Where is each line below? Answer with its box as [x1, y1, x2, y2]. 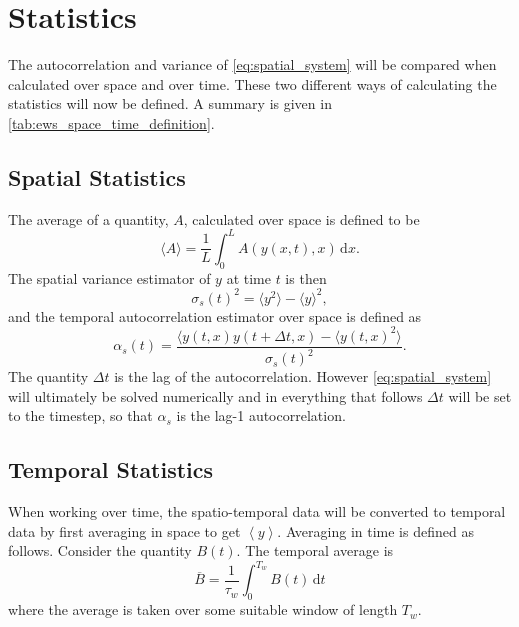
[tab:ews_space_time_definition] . [8, 112, 215, 133]
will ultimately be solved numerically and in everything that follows [8, 385, 423, 406]
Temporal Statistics [8, 454, 214, 485]
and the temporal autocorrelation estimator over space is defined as [8, 305, 422, 326]
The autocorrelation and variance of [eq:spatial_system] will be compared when [8, 54, 497, 75]
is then [285, 267, 327, 288]
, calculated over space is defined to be [183, 208, 420, 229]
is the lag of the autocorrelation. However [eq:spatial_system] [114, 366, 492, 387]
